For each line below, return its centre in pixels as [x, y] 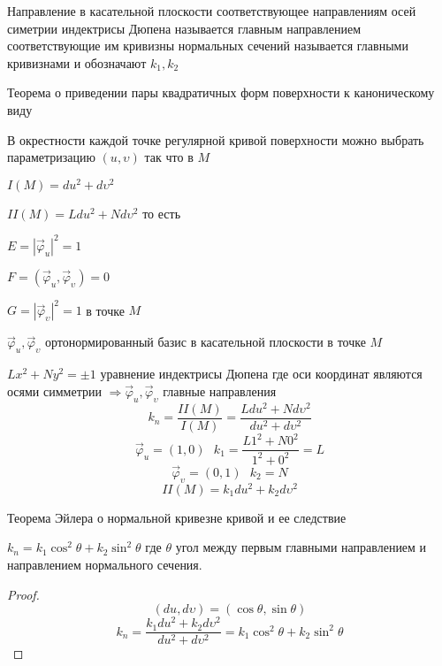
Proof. [23, 594]
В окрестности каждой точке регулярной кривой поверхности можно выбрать [216, 139]
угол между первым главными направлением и [301, 547]
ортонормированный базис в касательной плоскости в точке [205, 342]
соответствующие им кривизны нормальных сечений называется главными [208, 46]
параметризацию [51, 157]
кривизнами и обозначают [77, 62]
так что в [169, 157]
